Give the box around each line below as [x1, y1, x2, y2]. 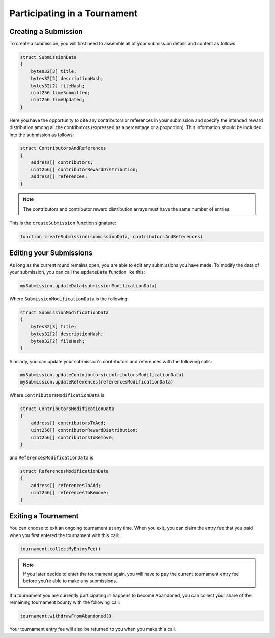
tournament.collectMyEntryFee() [20, 546, 101, 552]
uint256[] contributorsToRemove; [31, 434, 115, 440]
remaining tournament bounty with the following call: [9, 599, 120, 605]
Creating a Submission [9, 27, 84, 36]
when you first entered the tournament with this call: [9, 532, 119, 538]
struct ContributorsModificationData [20, 406, 115, 412]
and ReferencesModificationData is [9, 454, 94, 461]
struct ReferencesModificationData [20, 468, 109, 474]
